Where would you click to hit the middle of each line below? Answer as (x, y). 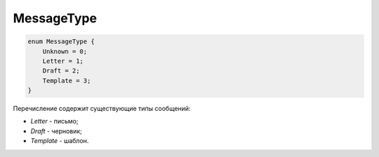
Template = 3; (67, 81)
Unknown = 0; (65, 51)
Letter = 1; (63, 61)
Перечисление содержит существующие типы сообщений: (102, 109)
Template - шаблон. (60, 141)
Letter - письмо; (54, 121)
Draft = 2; (61, 71)
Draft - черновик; (56, 131)
